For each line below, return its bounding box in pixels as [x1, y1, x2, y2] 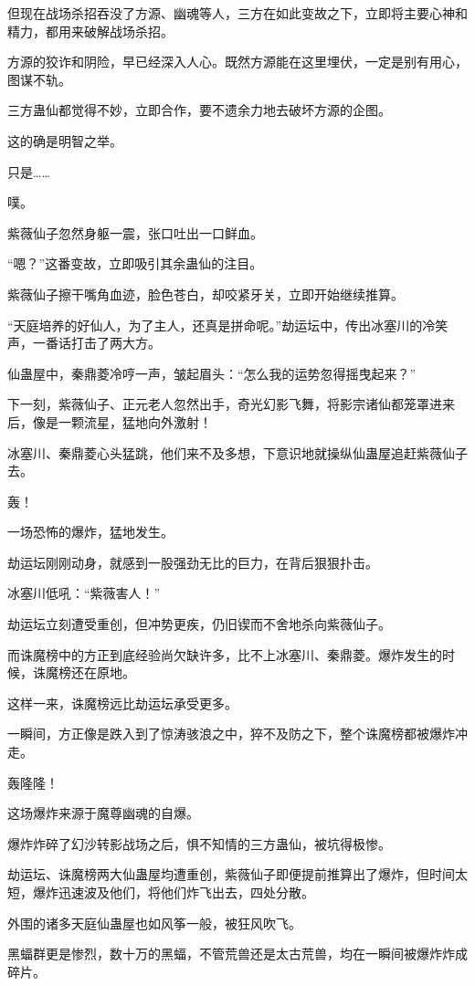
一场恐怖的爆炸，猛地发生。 [7, 522, 174, 541]
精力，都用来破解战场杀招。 [7, 21, 174, 40]
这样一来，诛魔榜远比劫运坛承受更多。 [7, 693, 237, 712]
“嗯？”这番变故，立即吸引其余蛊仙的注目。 [7, 254, 263, 273]
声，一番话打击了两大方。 [7, 333, 161, 352]
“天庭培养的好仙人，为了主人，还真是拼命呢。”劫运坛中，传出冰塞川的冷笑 [7, 315, 449, 334]
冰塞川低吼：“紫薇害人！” [7, 583, 161, 603]
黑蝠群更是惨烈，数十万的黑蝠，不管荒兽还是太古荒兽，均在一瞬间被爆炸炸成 [7, 944, 468, 963]
